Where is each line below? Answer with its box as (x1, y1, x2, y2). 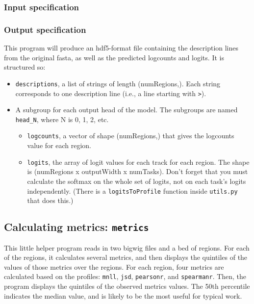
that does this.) (27, 195, 74, 205)
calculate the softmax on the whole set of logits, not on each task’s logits (27, 176, 246, 186)
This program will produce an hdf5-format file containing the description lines (4, 43, 239, 53)
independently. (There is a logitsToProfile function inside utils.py (27, 185, 238, 196)
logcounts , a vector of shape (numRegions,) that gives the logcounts (27, 130, 234, 141)
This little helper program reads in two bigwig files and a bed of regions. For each (4, 242, 250, 253)
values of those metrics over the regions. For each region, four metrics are (4, 261, 224, 272)
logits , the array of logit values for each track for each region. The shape (27, 156, 250, 167)
